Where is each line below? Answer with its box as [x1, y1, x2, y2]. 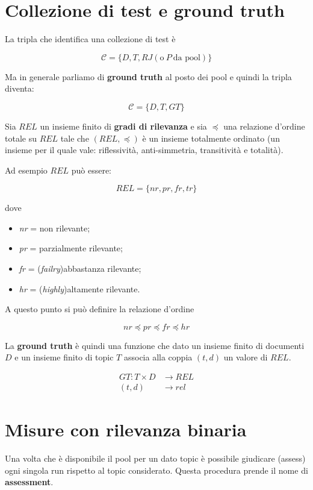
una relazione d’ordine [223, 119, 305, 132]
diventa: [5, 82, 34, 95]
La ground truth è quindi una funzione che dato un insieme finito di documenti [5, 339, 305, 351]
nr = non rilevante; [19, 221, 90, 234]
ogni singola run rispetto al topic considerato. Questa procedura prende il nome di [5, 463, 308, 476]
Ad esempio [5, 163, 48, 176]
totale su [5, 131, 37, 144]
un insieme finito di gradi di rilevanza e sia [40, 119, 207, 132]
